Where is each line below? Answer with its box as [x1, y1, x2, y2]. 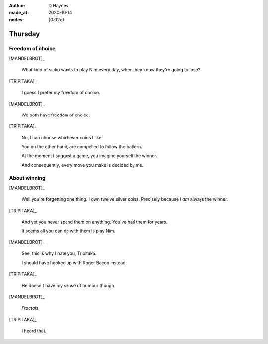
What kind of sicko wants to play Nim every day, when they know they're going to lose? [21, 67, 201, 73]
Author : [9, 3, 26, 8]
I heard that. [21, 328, 47, 334]
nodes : [9, 16, 24, 22]
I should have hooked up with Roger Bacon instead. [21, 259, 127, 266]
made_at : [9, 10, 29, 16]
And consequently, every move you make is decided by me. [21, 162, 144, 168]
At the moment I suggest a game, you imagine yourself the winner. [21, 153, 157, 159]
